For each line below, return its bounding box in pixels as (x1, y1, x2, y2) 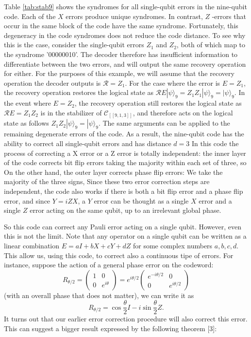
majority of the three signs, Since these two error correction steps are (4, 176, 210, 187)
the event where (4, 98, 51, 108)
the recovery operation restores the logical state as (4, 87, 154, 97)
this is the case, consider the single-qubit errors (4, 39, 144, 50)
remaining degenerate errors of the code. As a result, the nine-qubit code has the (4, 129, 244, 139)
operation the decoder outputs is (4, 77, 101, 88)
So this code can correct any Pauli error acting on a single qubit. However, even (4, 221, 242, 231)
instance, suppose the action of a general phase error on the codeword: (4, 260, 214, 270)
